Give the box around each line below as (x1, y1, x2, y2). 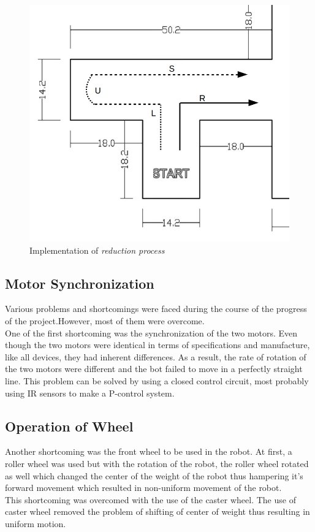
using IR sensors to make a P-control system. (5, 386, 175, 399)
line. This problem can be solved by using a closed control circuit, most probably (5, 374, 309, 387)
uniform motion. (5, 517, 66, 530)
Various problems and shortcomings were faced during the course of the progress (5, 302, 307, 315)
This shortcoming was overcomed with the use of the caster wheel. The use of (5, 493, 296, 506)
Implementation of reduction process (29, 243, 165, 256)
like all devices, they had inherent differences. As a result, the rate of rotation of (5, 350, 306, 363)
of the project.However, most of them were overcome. (5, 314, 205, 327)
